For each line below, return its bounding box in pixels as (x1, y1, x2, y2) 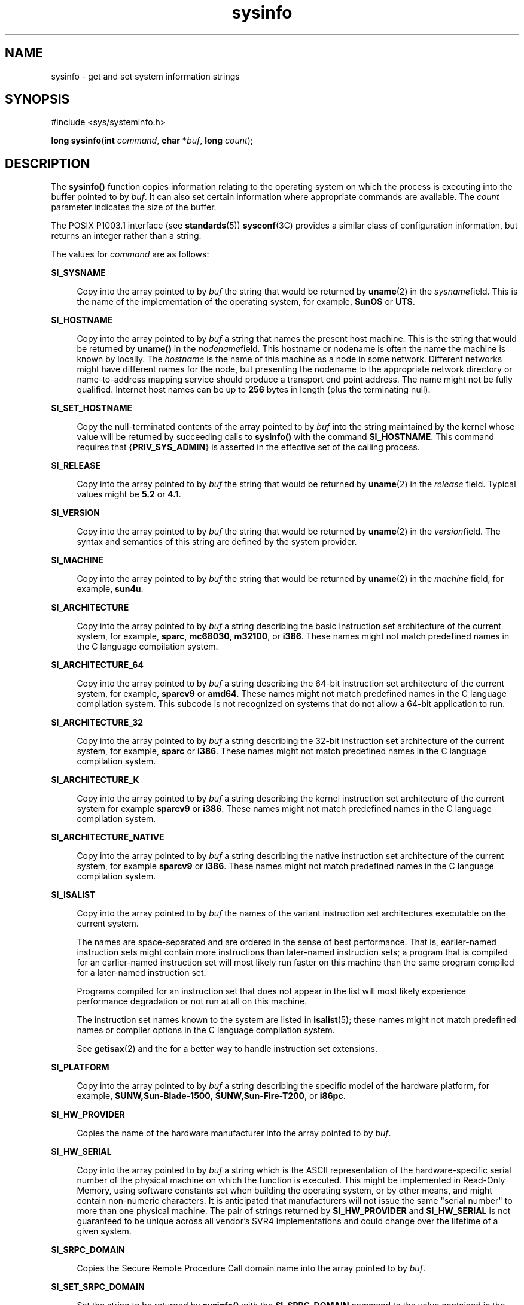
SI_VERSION (51, 508, 100, 518)
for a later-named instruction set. (77, 967, 206, 978)
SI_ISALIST (51, 890, 96, 900)
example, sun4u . (77, 584, 144, 594)
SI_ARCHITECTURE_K (51, 775, 139, 785)
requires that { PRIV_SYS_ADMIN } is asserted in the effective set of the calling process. (77, 442, 420, 453)
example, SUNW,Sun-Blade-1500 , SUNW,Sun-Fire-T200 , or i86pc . (77, 1091, 346, 1101)
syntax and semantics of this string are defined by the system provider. (77, 536, 357, 547)
